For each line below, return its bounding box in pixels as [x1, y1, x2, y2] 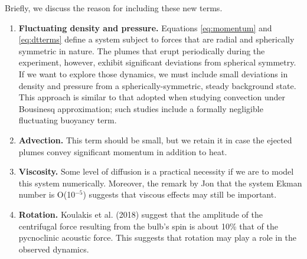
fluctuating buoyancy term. [18, 114, 117, 126]
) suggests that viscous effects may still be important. [83, 188, 277, 201]
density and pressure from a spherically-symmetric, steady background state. [18, 79, 296, 91]
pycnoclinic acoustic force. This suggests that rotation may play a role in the [18, 231, 297, 244]
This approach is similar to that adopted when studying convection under [18, 91, 285, 103]
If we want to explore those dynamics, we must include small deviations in [18, 67, 288, 80]
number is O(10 [18, 188, 76, 201]
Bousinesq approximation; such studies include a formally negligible [18, 102, 263, 114]
